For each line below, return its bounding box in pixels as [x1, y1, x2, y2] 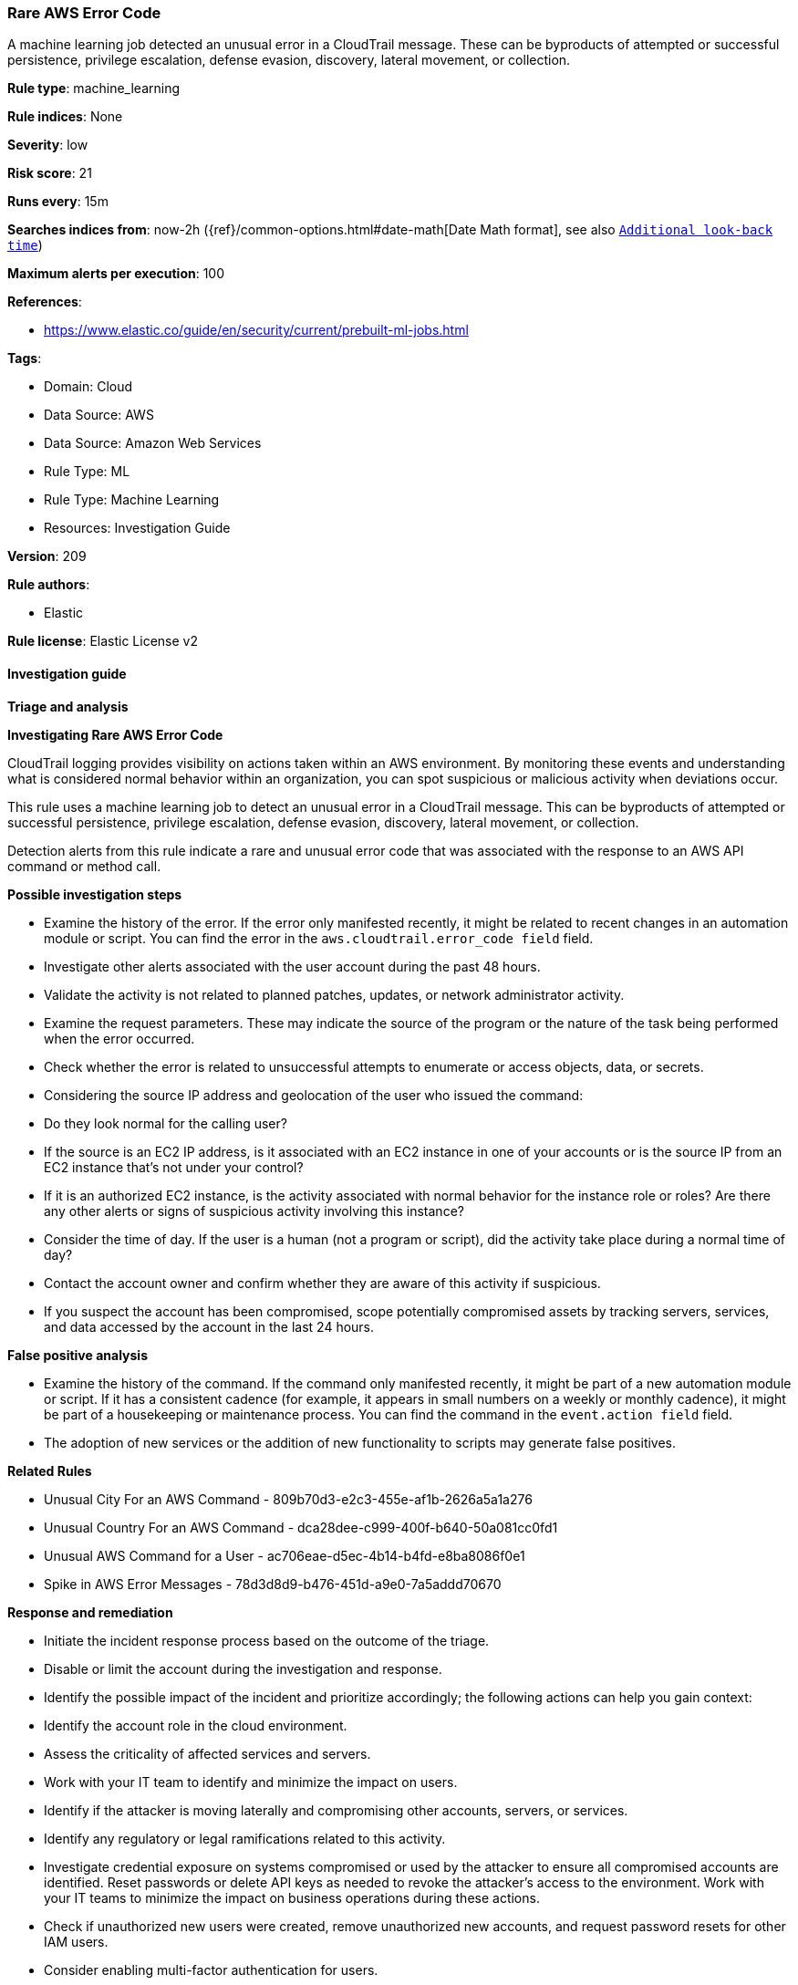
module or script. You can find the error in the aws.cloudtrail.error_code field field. [44, 930, 594, 946]
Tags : [7, 350, 42, 367]
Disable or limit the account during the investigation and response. [44, 1660, 442, 1677]
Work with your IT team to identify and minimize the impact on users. [44, 1773, 458, 1790]
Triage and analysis [7, 698, 129, 714]
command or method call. [7, 857, 161, 874]
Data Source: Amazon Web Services [44, 435, 262, 452]
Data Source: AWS [44, 407, 154, 423]
